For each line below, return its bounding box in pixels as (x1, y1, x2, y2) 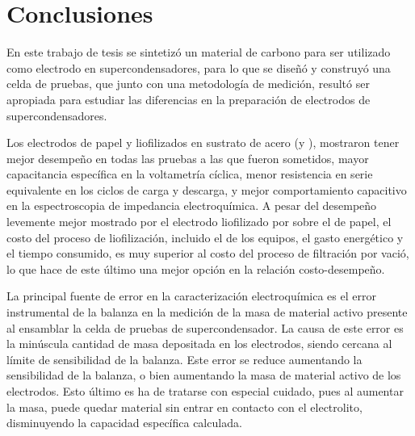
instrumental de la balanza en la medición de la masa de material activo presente (6, 304, 408, 321)
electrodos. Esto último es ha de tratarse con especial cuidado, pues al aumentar (6, 383, 404, 399)
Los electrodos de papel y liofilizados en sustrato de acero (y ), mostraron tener (6, 134, 400, 151)
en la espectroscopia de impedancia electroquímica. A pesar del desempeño (6, 197, 377, 214)
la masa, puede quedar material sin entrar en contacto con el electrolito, (6, 398, 363, 415)
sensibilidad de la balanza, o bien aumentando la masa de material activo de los (6, 367, 401, 384)
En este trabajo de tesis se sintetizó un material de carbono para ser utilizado (6, 44, 391, 61)
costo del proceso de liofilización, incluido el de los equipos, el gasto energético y (6, 228, 404, 245)
